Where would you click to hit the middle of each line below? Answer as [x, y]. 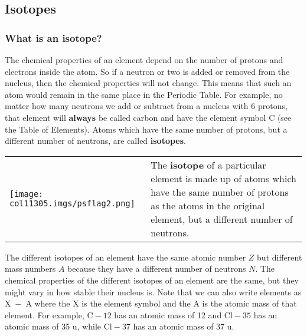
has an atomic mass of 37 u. [184, 326]
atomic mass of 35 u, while [53, 326]
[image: [27, 194]
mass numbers [30, 269]
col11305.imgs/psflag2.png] [72, 203]
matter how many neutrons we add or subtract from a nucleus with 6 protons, [146, 106]
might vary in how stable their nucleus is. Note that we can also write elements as [153, 291]
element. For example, [45, 314]
